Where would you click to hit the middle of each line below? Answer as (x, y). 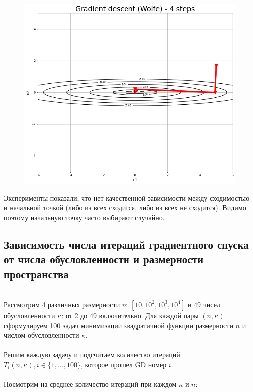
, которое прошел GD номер (124, 364)
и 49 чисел (204, 304)
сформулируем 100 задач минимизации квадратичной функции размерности (119, 325)
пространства (36, 274)
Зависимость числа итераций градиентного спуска (126, 244)
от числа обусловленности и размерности (104, 259)
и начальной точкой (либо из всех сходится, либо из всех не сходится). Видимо (125, 208)
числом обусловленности (42, 335)
